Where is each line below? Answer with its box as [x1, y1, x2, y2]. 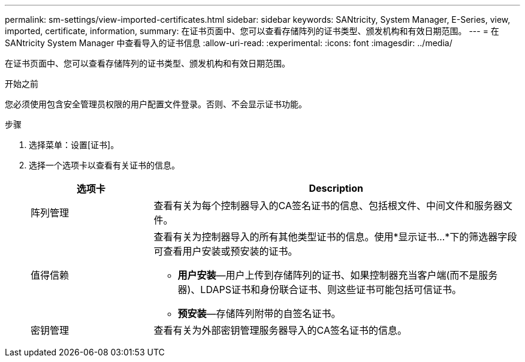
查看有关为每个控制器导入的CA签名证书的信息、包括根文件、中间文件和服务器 [153, 200, 503, 212]
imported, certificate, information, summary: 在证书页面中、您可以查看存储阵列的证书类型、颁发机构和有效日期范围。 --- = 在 [5, 26, 499, 36]
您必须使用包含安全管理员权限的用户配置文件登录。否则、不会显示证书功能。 [5, 99, 307, 109]
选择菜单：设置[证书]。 [29, 140, 119, 150]
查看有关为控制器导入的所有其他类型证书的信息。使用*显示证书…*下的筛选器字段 [153, 231, 517, 243]
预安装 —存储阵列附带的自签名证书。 [177, 307, 341, 319]
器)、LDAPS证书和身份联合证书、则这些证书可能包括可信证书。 [177, 283, 461, 295]
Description [309, 182, 363, 194]
